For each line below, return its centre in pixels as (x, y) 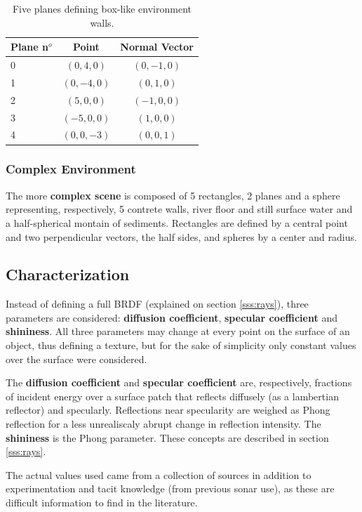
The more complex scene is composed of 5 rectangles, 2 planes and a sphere (173, 195)
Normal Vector (157, 47)
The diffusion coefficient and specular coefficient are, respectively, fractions (179, 382)
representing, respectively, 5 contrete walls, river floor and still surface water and (179, 209)
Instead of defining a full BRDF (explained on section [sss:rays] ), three (157, 304)
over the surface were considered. (76, 359)
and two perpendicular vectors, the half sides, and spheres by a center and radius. (181, 236)
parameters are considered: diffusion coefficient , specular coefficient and (172, 317)
